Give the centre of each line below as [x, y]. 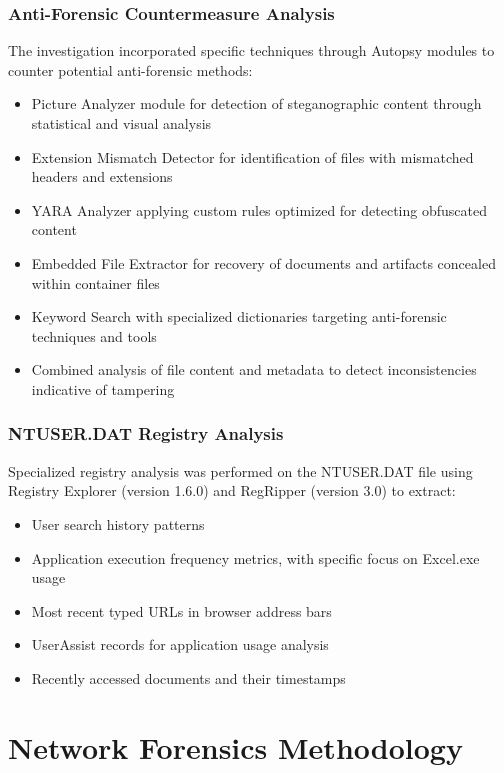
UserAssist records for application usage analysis [180, 644]
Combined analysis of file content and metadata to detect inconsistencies [254, 369]
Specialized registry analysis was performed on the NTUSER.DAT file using [240, 470]
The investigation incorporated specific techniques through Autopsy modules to [251, 50]
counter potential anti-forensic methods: [130, 69]
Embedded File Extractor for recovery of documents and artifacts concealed [263, 262]
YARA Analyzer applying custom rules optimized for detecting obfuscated [259, 209]
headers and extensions [102, 176]
